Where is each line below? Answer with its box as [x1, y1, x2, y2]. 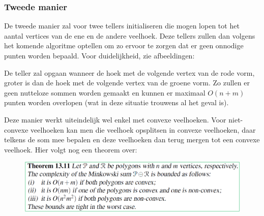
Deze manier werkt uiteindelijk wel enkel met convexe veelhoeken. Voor [4, 114, 226, 125]
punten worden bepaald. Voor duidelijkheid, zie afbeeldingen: [4, 50, 195, 60]
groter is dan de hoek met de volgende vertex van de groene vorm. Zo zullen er [4, 77, 250, 88]
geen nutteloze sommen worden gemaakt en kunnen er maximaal [4, 87, 206, 98]
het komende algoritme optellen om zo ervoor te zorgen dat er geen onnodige [4, 40, 244, 51]
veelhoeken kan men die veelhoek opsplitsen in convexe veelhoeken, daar [31, 124, 256, 135]
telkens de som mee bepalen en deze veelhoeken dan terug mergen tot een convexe [4, 134, 260, 145]
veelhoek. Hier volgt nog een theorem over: [4, 144, 137, 155]
